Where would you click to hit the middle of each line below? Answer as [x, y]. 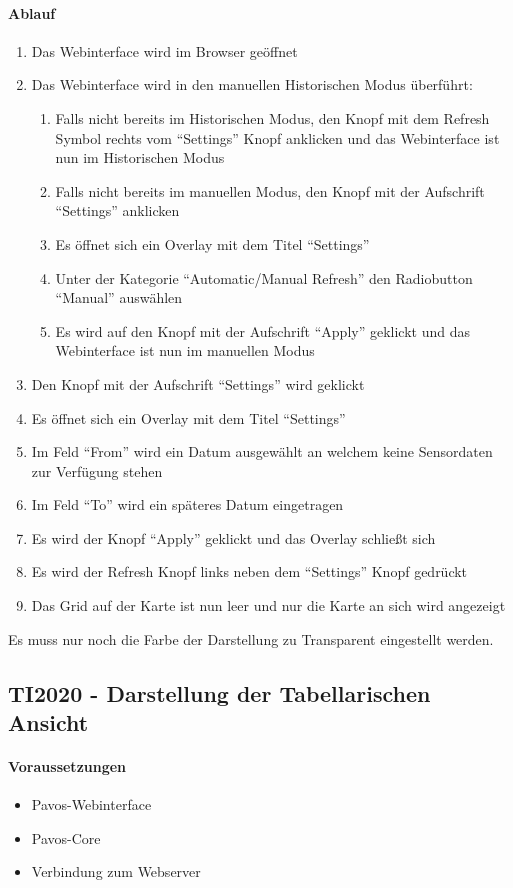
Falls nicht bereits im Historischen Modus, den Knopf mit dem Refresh [272, 117]
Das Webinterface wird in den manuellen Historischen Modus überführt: [252, 84]
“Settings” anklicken [117, 210]
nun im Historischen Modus [140, 157]
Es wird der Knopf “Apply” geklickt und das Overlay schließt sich [233, 537]
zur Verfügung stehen [97, 470]
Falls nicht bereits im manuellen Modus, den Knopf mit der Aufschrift [270, 190]
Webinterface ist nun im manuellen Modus [185, 350]
